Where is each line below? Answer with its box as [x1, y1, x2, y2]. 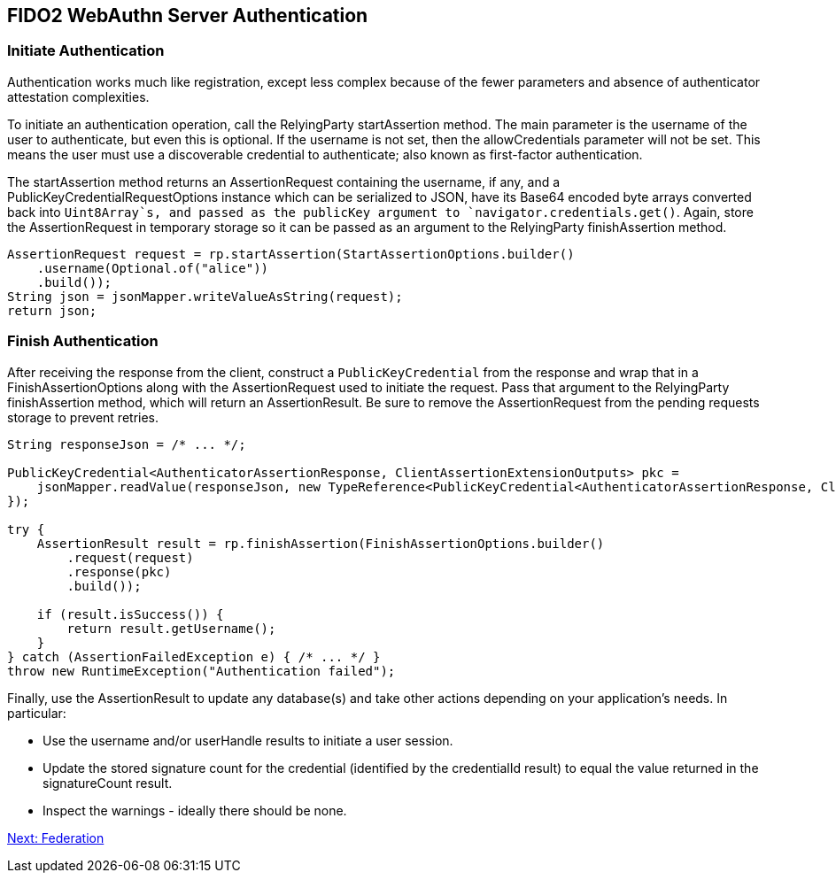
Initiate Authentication [7, 42, 165, 60]
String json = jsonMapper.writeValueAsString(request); [7, 289, 403, 304]
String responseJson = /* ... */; [7, 436, 246, 452]
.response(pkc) [66, 564, 172, 579]
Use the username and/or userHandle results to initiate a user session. [43, 732, 453, 748]
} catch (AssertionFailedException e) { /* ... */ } [7, 649, 381, 664]
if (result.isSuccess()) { [36, 606, 224, 621]
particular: [7, 705, 66, 721]
